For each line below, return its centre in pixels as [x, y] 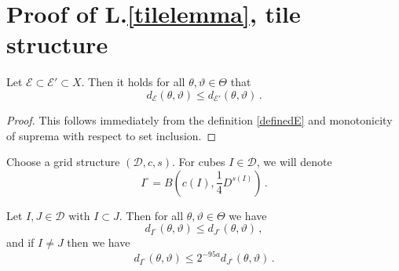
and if [20, 242]
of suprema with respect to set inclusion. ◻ [112, 135]
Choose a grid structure [63, 162]
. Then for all [151, 215]
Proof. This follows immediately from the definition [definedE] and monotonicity [199, 119]
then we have [99, 242]
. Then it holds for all [133, 82]
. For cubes [199, 162]
